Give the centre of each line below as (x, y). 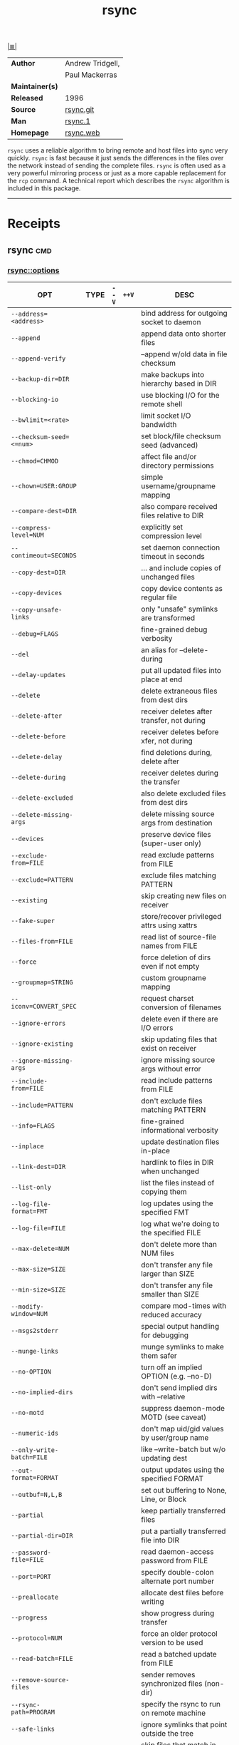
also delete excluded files (184, 793)
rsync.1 (78, 121)
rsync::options (33, 270)
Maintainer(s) (34, 86)
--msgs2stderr (35, 1331)
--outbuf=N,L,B (37, 1495)
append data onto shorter (184, 334)
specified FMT (165, 1213)
